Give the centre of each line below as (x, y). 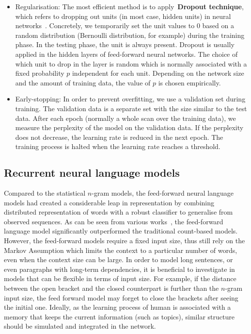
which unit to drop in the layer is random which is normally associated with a (131, 63)
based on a (218, 25)
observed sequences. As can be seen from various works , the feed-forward (114, 221)
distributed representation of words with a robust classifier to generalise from (118, 212)
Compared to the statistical (45, 193)
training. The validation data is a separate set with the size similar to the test (131, 108)
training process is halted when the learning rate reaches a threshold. (118, 146)
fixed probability (40, 73)
